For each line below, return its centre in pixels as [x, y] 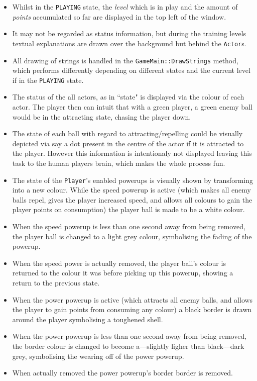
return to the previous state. [56, 282]
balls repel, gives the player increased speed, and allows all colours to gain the [132, 199]
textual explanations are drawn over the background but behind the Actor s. [129, 43]
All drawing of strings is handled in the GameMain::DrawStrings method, [125, 60]
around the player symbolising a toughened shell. [88, 319]
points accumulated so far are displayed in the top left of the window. [119, 16]
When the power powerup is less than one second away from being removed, [130, 336]
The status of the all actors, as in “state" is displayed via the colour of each [128, 97]
